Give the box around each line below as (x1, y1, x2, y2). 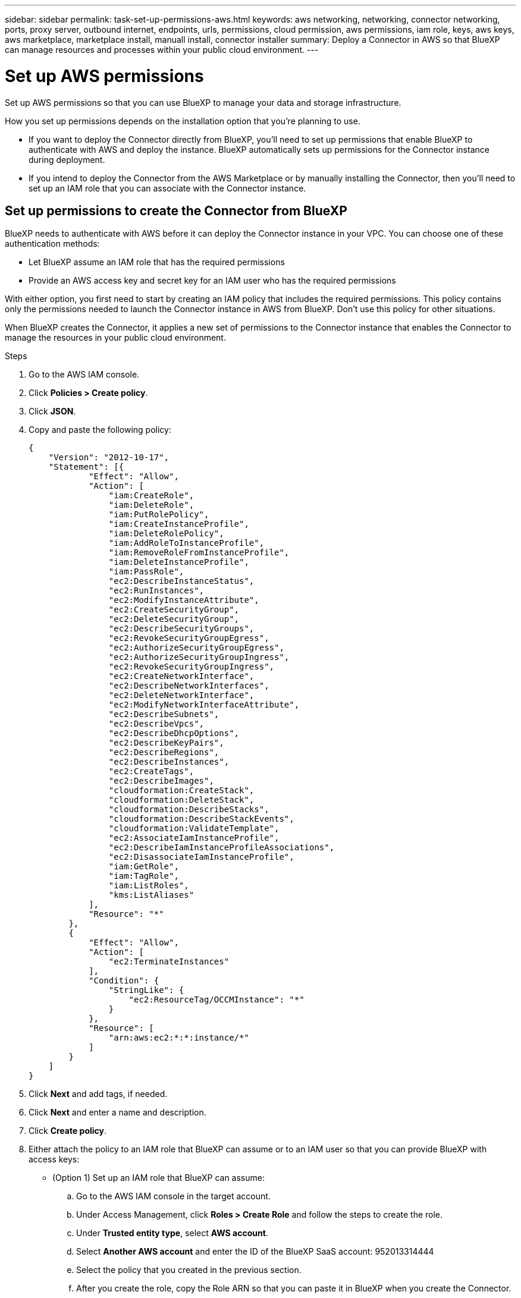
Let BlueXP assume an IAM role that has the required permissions (29, 257, 285, 268)
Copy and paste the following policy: (29, 425, 171, 435)
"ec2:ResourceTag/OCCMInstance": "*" (128, 995, 305, 1005)
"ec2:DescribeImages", (108, 776, 214, 786)
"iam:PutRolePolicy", (108, 510, 209, 520)
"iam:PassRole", (108, 567, 184, 577)
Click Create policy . (29, 1126, 107, 1136)
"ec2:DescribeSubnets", (108, 709, 219, 719)
